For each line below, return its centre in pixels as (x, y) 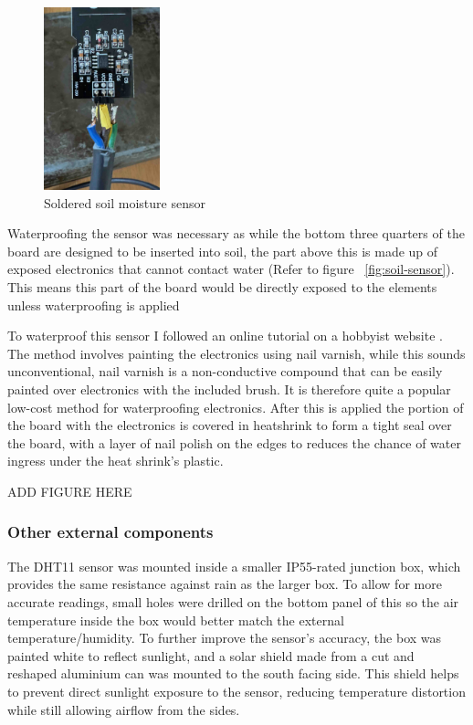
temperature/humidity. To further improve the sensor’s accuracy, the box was (225, 638)
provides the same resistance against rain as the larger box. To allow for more (225, 584)
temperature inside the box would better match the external (176, 620)
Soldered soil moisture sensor (125, 202)
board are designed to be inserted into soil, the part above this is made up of (223, 251)
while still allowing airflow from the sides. (124, 709)
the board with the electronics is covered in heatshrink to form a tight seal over (230, 425)
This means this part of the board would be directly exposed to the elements (222, 287)
